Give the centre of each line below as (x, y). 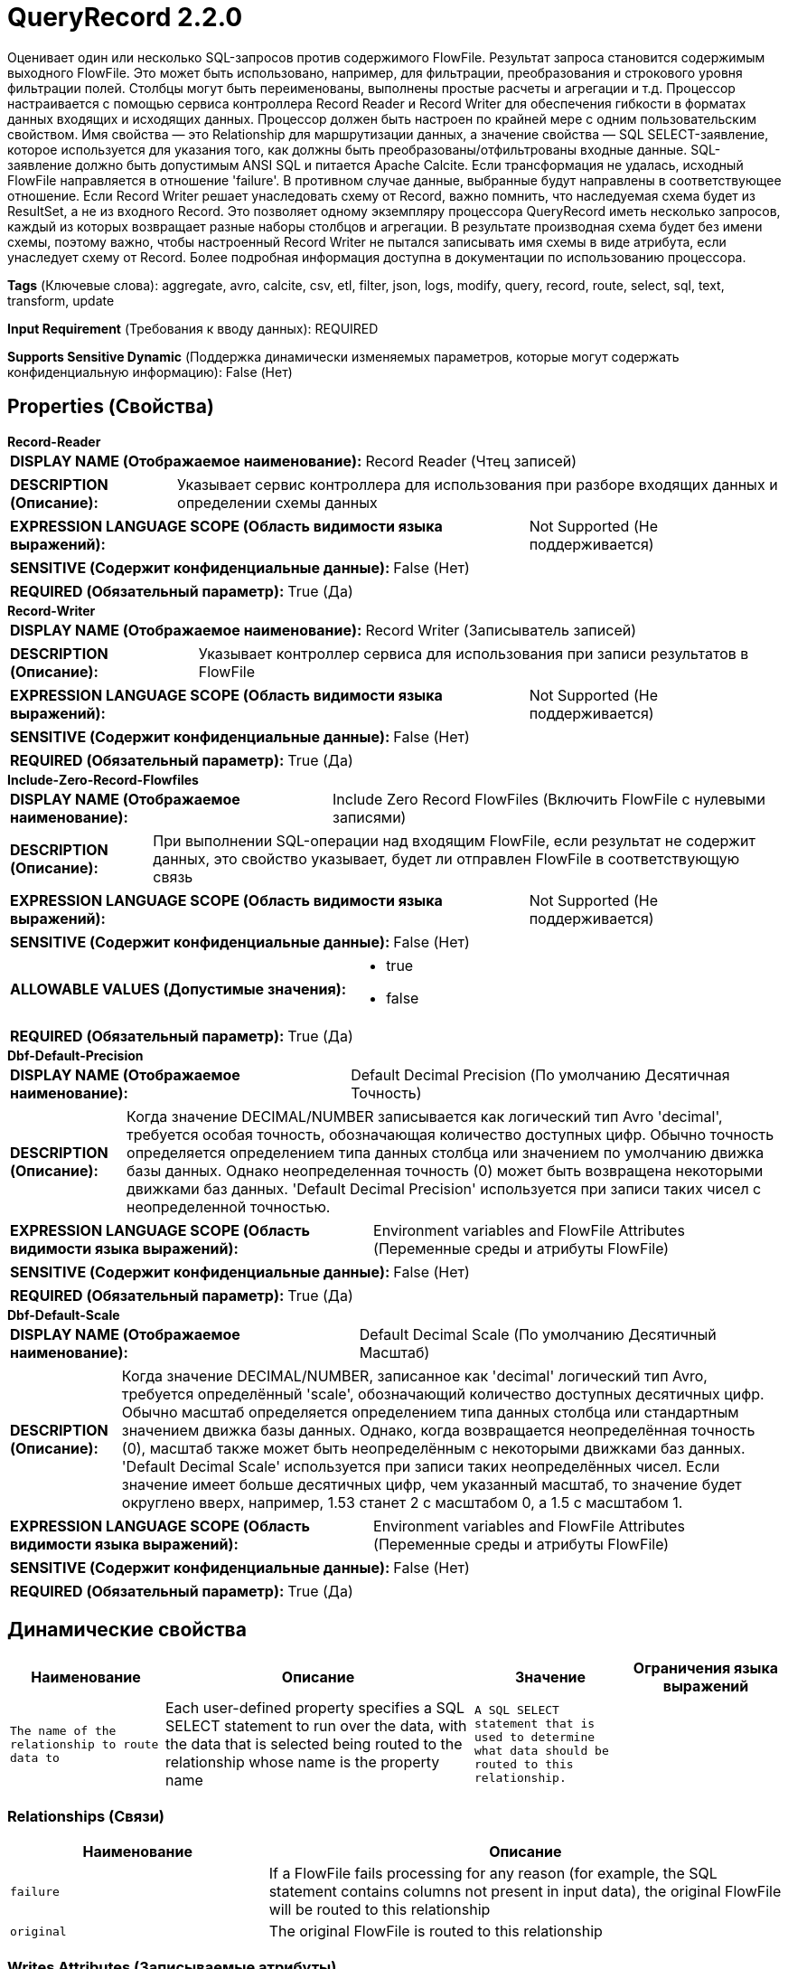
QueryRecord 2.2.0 (125, 17)
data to (35, 1757)
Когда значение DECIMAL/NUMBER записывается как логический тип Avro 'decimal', (425, 1116)
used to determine (535, 1738)
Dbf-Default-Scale (64, 1314)
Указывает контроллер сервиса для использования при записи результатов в (474, 653)
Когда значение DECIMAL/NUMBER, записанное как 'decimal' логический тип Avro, (414, 1375)
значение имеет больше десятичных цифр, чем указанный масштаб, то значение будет (432, 1484)
